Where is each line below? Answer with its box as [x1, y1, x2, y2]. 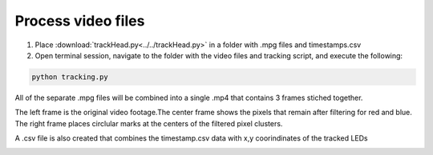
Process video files [14, 12, 145, 30]
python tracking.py [31, 72, 108, 81]
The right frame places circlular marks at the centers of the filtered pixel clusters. [14, 118, 283, 128]
